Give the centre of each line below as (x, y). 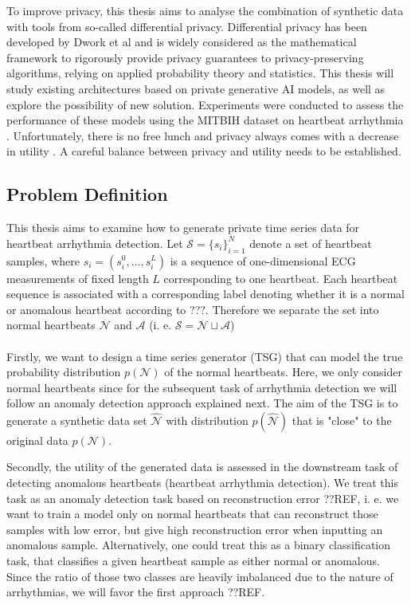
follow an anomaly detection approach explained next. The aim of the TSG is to (202, 403)
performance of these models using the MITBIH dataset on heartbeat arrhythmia (205, 120)
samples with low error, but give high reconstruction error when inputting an (195, 529)
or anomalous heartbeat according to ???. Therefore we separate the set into (193, 309)
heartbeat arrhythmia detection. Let (95, 243)
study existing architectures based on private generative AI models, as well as (196, 88)
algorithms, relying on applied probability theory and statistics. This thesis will (200, 73)
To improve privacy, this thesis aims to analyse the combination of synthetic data (205, 10)
